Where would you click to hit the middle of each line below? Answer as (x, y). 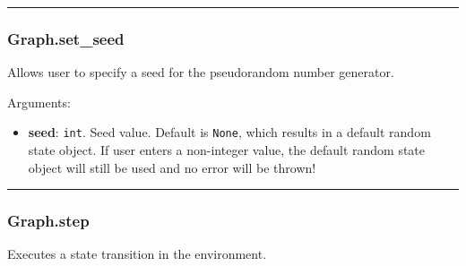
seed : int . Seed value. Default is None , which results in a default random (229, 132)
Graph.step (48, 221)
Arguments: (39, 102)
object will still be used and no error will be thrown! (172, 167)
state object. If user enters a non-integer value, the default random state (227, 150)
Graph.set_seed (66, 38)
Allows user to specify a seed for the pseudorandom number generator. (201, 72)
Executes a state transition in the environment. (137, 254)
